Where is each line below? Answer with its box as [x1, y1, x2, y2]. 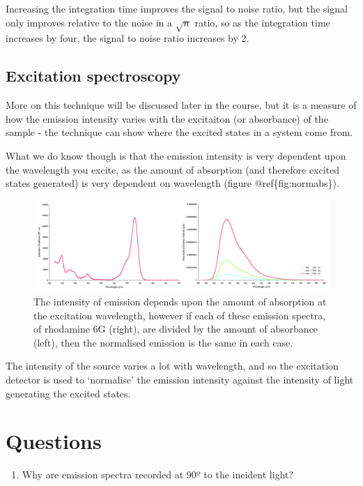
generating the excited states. [6, 386, 131, 400]
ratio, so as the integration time [194, 15, 330, 29]
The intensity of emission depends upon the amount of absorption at [33, 294, 327, 308]
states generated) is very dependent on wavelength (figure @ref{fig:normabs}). [6, 176, 339, 190]
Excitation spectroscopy [6, 65, 181, 86]
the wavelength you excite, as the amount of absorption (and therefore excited [6, 162, 339, 176]
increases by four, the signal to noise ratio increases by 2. [6, 31, 249, 45]
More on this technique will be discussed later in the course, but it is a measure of [6, 98, 357, 112]
